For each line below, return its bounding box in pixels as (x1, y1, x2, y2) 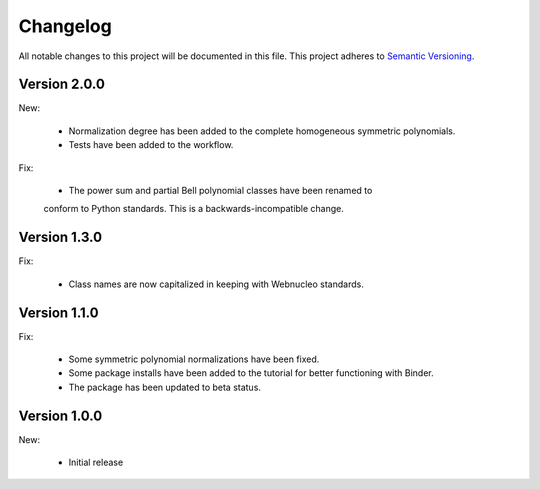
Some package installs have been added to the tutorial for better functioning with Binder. (68, 367, 434, 379)
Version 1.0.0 (18, 407, 103, 424)
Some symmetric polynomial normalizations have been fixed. (68, 353, 320, 365)
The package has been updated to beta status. (68, 381, 262, 393)
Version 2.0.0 (18, 76, 105, 93)
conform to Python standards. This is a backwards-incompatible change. (43, 203, 345, 215)
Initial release (68, 456, 124, 469)
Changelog (18, 15, 112, 37)
